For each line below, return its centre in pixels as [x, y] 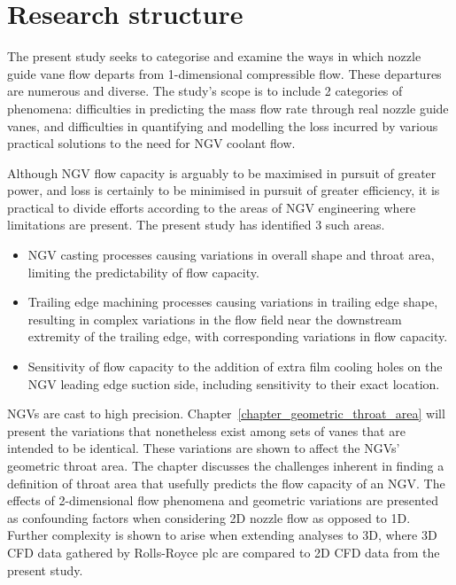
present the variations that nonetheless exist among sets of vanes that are [206, 430]
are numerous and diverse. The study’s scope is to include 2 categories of [205, 91]
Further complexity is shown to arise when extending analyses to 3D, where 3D [222, 535]
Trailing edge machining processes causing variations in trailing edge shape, [233, 302]
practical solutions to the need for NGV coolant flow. [151, 143]
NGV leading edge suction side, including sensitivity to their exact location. [234, 383]
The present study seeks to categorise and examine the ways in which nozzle [214, 56]
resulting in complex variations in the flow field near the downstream [215, 319]
